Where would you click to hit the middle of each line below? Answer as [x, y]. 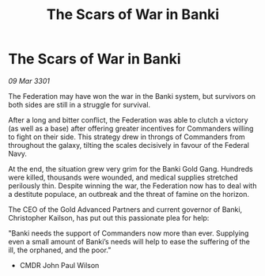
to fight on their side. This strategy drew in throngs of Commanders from [127, 137]
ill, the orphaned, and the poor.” [60, 250]
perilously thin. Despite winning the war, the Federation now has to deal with [132, 185]
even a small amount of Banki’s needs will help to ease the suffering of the [129, 241]
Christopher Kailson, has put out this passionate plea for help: [109, 217]
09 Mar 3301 [29, 81]
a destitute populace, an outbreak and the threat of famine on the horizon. [129, 194]
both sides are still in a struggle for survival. [79, 104]
